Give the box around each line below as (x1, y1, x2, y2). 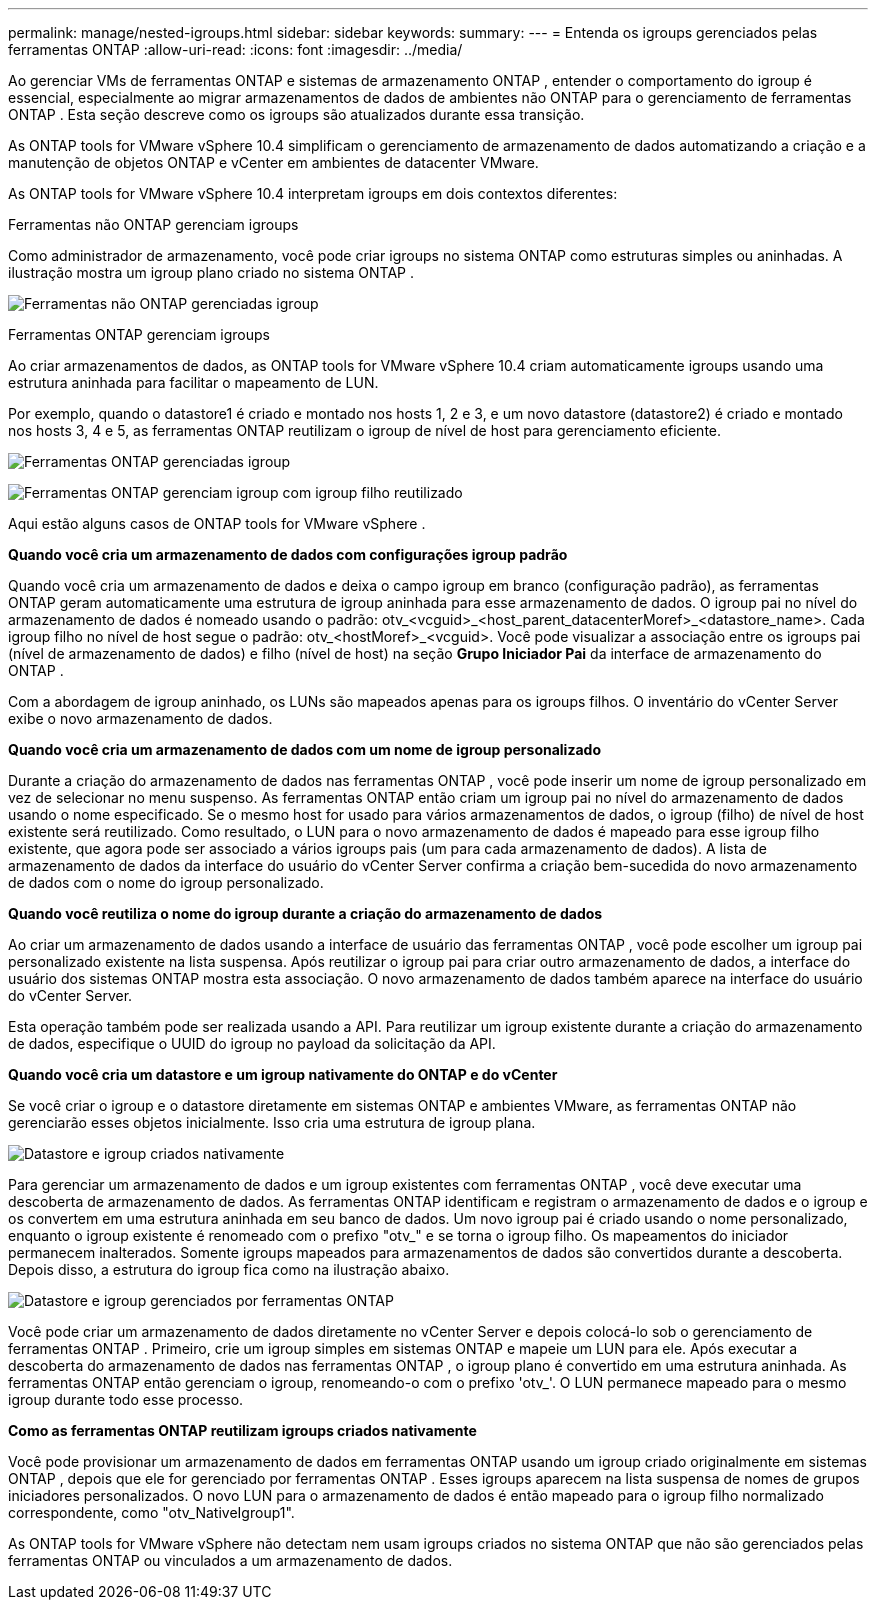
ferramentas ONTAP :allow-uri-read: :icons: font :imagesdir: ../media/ (8, 41, 463, 58)
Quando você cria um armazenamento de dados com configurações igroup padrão (8, 546, 568, 563)
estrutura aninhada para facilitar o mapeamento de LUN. (8, 374, 379, 391)
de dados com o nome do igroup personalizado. (8, 874, 324, 891)
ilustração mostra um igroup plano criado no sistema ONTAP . (8, 264, 414, 281)
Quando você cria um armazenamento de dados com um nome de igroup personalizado (8, 741, 601, 758)
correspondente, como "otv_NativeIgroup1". (8, 1504, 295, 1521)
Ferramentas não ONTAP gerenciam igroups (8, 216, 299, 233)
